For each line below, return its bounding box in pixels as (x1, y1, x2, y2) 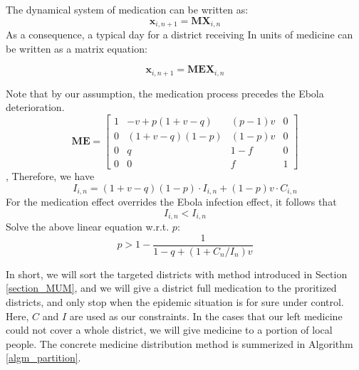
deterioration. (6, 100, 65, 115)
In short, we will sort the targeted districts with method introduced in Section (6, 266, 348, 281)
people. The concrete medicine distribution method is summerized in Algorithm (6, 336, 353, 351)
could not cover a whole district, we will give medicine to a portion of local (6, 322, 333, 337)
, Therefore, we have (6, 169, 95, 183)
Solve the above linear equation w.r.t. (6, 219, 170, 234)
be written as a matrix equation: (6, 41, 147, 55)
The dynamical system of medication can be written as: (6, 2, 249, 16)
